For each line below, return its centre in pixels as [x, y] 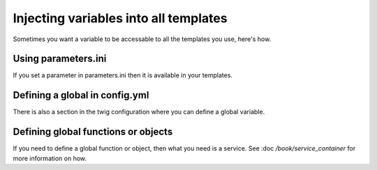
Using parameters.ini [60, 59]
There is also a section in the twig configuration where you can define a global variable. [139, 112]
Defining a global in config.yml [81, 95]
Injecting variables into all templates [120, 18]
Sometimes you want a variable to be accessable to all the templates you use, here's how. [142, 39]
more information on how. [50, 158]
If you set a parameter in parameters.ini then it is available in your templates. [123, 75]
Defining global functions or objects [93, 132]
